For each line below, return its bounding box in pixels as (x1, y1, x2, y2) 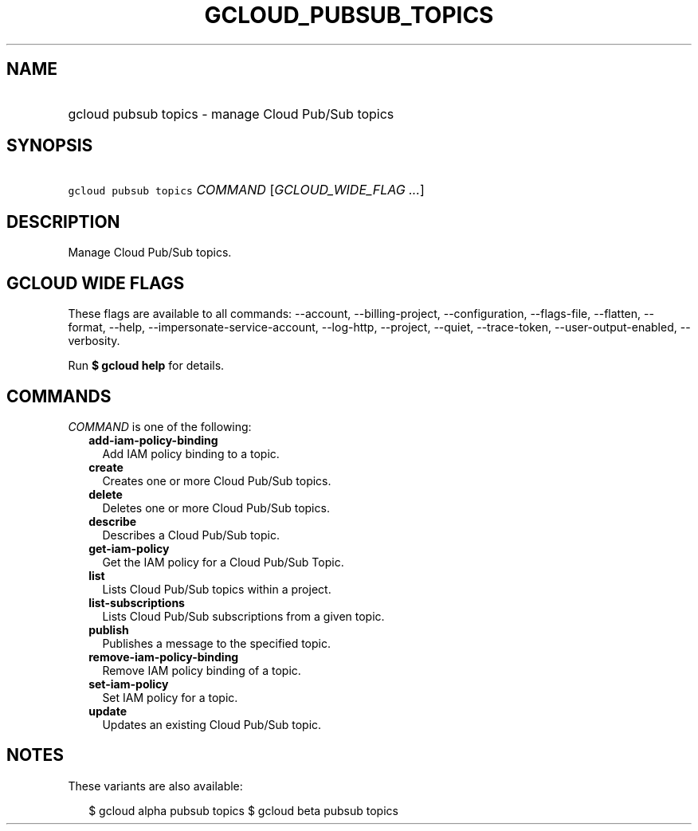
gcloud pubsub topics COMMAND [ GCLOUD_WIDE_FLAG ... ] (68, 182, 425, 198)
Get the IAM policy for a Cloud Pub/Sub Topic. (102, 555, 344, 569)
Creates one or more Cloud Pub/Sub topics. (102, 473, 331, 488)
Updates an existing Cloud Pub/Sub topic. (102, 717, 322, 731)
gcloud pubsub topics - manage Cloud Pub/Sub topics (68, 105, 394, 122)
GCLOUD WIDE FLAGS (6, 272, 185, 293)
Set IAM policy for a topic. (102, 690, 238, 704)
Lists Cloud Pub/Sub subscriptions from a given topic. (102, 609, 385, 623)
